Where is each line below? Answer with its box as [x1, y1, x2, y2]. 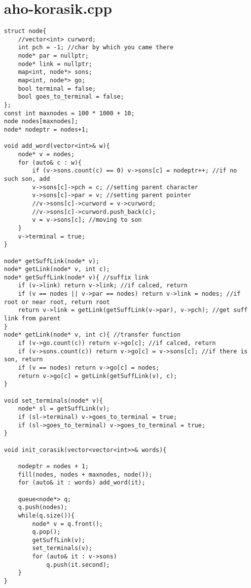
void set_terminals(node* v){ [4, 397, 103, 404]
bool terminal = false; [18, 85, 96, 92]
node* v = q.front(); [32, 520, 103, 527]
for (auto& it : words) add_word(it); [18, 479, 145, 486]
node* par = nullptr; [18, 52, 89, 60]
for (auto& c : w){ [18, 159, 82, 166]
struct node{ [4, 28, 46, 35]
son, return [4, 356, 43, 363]
